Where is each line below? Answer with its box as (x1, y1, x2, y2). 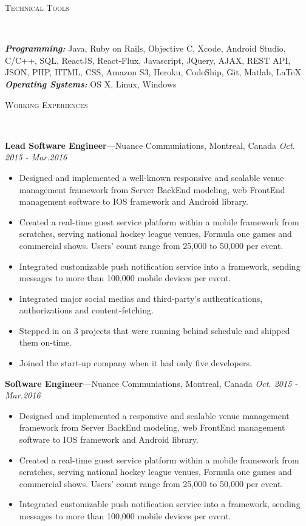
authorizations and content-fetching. (19, 304, 154, 316)
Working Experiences (5, 98, 88, 111)
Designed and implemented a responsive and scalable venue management (19, 409, 290, 422)
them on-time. (19, 336, 72, 349)
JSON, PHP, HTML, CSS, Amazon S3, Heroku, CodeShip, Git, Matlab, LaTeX (5, 66, 302, 78)
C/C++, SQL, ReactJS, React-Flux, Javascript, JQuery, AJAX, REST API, (5, 53, 291, 66)
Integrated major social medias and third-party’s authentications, (19, 292, 263, 304)
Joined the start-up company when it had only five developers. (19, 357, 252, 369)
